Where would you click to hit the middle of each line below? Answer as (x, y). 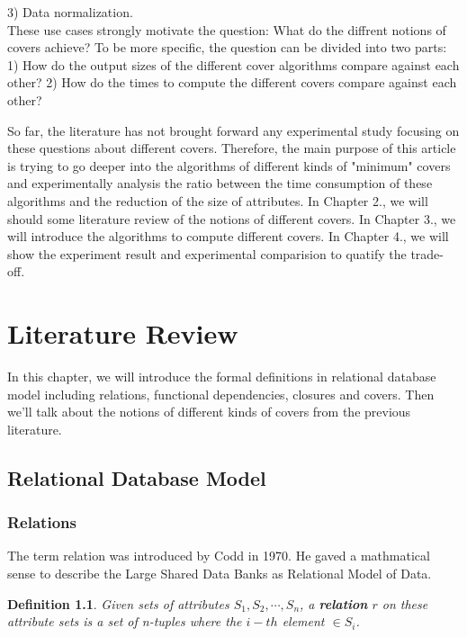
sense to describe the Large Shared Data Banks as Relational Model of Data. (220, 573)
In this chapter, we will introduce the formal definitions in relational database (222, 377)
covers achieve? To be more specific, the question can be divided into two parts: (227, 47)
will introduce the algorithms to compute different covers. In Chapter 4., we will (228, 236)
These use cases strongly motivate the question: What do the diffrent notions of (227, 29)
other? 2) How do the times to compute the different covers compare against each (232, 82)
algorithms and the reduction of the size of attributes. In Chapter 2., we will (218, 200)
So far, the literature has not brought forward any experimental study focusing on (233, 130)
